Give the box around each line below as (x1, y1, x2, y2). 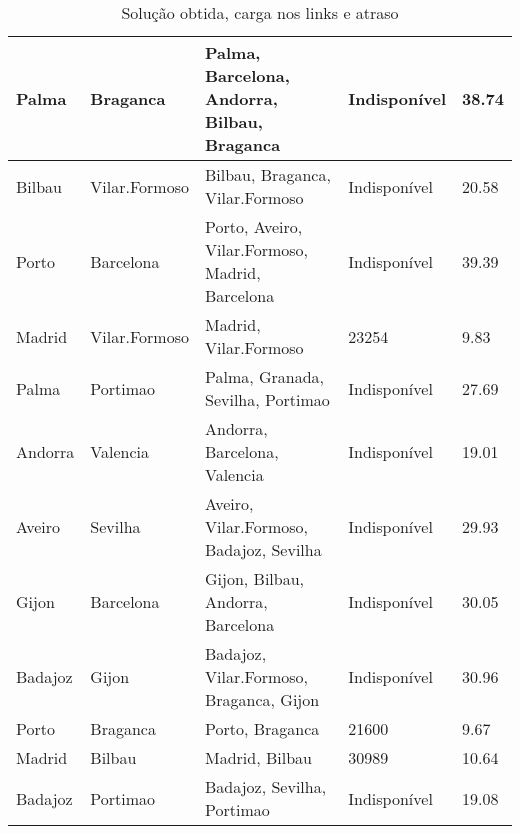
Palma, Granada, (204, 365, 325, 388)
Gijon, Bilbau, (204, 567, 305, 590)
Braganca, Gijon (204, 688, 320, 711)
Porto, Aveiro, (204, 215, 303, 238)
